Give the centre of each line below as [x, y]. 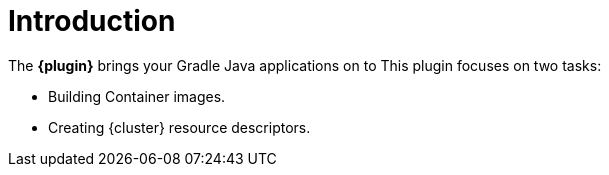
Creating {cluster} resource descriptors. [179, 127]
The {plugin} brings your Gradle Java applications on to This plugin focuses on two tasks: [305, 65]
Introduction [92, 21]
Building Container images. [137, 96]
